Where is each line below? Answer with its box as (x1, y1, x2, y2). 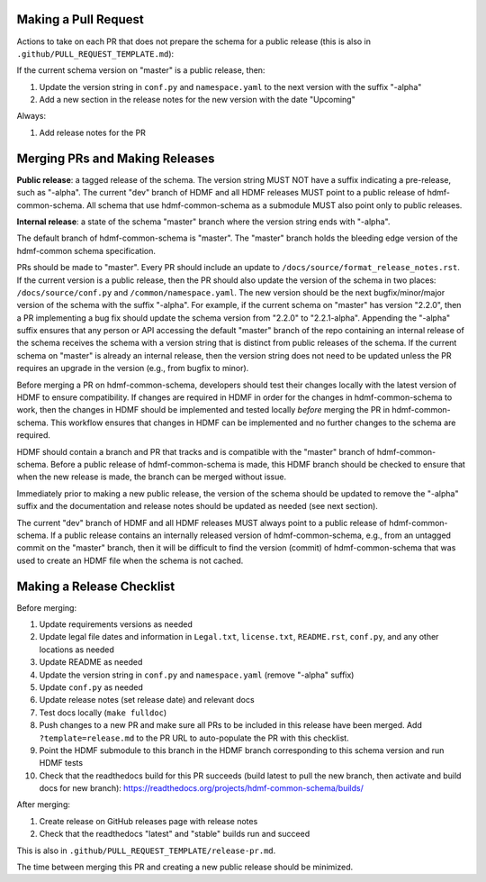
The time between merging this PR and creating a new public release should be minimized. (16, 861, 354, 873)
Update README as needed (39, 657, 143, 668)
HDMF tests (39, 758, 84, 768)
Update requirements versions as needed (39, 619, 193, 630)
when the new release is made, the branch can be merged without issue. (16, 471, 287, 482)
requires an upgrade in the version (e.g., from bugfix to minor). (16, 363, 249, 374)
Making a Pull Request (16, 12, 144, 27)
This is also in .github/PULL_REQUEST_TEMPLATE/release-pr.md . (16, 845, 276, 856)
